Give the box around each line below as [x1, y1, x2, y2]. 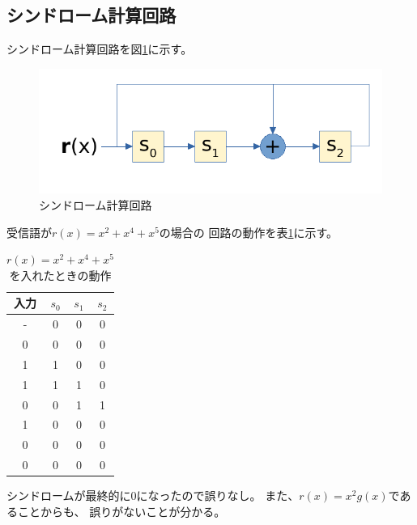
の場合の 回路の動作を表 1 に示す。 [159, 223, 338, 240]
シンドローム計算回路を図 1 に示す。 [6, 40, 193, 57]
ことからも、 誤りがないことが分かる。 [17, 502, 226, 519]
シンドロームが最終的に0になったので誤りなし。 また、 [6, 487, 300, 504]
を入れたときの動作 [9, 266, 112, 283]
